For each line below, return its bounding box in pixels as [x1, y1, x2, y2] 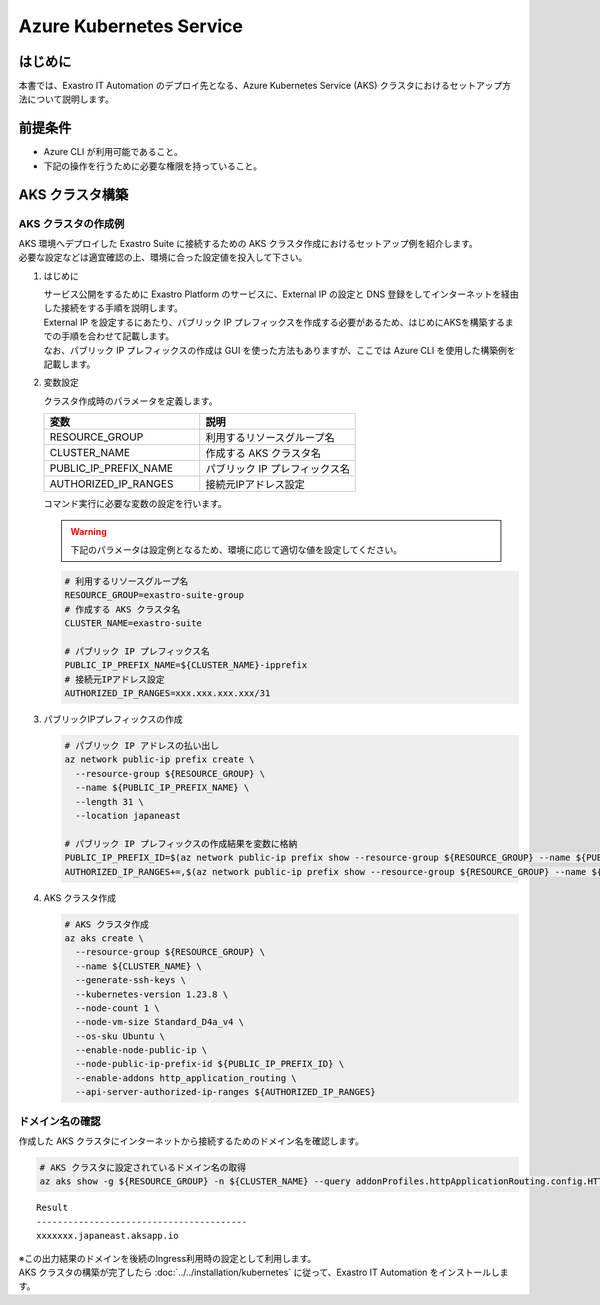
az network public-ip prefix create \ [64, 754, 255, 765]
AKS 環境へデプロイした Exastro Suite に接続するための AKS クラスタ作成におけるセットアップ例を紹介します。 [18, 237, 479, 249]
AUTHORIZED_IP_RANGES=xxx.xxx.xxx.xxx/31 [64, 688, 271, 699]
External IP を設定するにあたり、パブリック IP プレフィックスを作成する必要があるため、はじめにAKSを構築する [43, 316, 505, 328]
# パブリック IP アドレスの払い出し [64, 740, 220, 752]
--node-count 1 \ [75, 1002, 160, 1014]
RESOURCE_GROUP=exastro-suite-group [64, 590, 245, 601]
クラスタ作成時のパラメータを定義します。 [43, 395, 218, 407]
